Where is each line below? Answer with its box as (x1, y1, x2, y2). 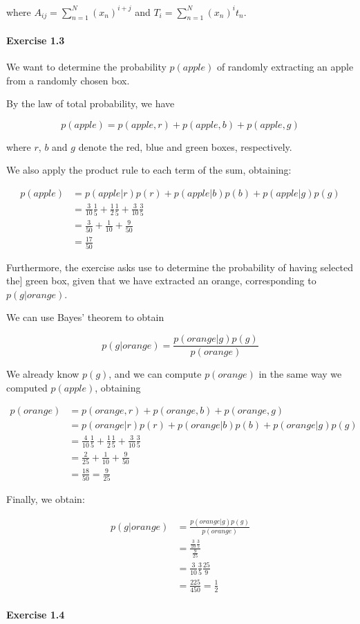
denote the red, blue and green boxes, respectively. (78, 139, 292, 154)
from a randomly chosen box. (6, 73, 130, 87)
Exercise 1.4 (6, 607, 65, 621)
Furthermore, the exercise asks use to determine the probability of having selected (6, 259, 354, 274)
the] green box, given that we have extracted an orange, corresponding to (6, 273, 316, 288)
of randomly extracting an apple (216, 59, 354, 74)
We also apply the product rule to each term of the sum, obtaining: (6, 163, 292, 177)
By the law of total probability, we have (6, 96, 175, 111)
